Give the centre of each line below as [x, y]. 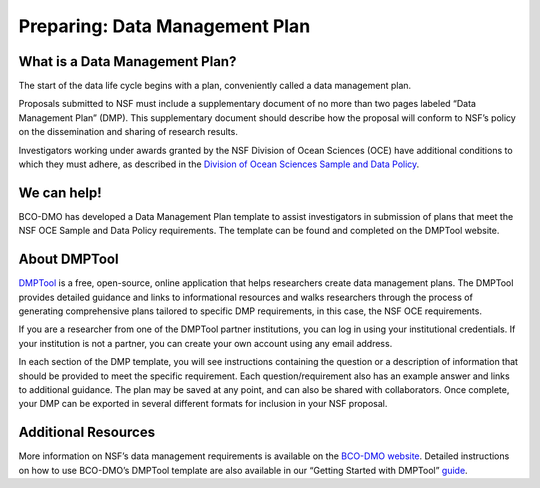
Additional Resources [86, 432]
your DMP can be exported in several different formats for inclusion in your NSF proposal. [203, 404]
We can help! [60, 192]
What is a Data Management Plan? [127, 61]
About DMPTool [68, 259]
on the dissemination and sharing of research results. [128, 132]
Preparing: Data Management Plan [164, 26]
